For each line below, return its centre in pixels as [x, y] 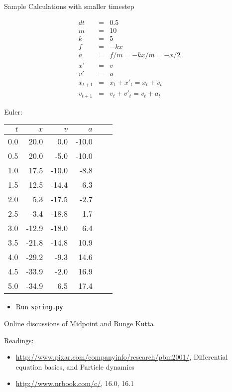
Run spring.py [39, 307]
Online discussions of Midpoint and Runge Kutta [79, 324]
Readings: [19, 340]
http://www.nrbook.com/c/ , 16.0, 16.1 [75, 383]
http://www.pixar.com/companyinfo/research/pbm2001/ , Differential [122, 357]
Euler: [13, 111]
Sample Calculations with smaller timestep [69, 6]
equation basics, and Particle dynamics [75, 366]
